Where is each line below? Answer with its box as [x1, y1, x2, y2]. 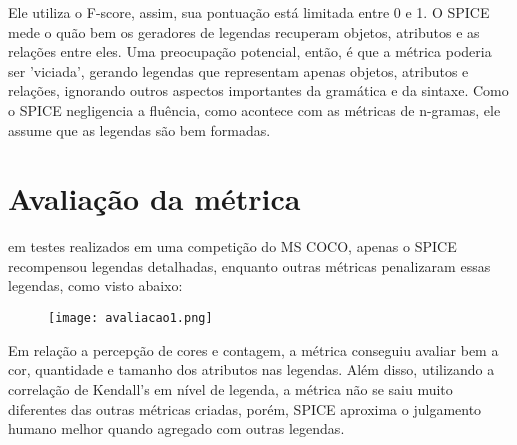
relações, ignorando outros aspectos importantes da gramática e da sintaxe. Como [8, 80, 509, 101]
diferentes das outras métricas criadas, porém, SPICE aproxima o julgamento [8, 398, 482, 419]
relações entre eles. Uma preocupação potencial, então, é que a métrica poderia [8, 41, 492, 62]
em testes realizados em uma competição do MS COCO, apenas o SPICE [8, 236, 457, 257]
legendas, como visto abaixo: [8, 275, 183, 296]
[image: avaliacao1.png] [48, 311, 213, 326]
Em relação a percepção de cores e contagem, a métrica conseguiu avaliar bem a [8, 339, 499, 360]
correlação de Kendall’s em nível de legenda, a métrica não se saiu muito [8, 378, 453, 399]
